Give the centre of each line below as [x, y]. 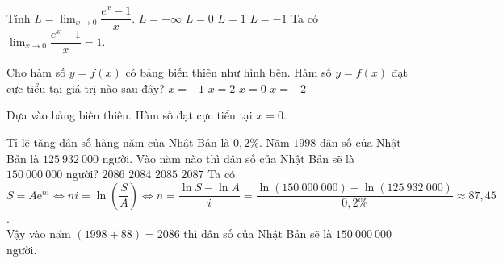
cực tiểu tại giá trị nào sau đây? [86, 88]
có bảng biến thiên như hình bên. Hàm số [228, 72]
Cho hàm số [36, 72]
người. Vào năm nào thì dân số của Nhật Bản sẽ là [228, 158]
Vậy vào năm [39, 234]
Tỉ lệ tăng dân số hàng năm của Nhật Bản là [118, 142]
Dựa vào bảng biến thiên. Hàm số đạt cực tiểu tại [130, 115]
